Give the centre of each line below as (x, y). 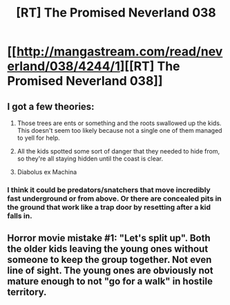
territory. (27, 292)
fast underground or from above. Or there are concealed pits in (115, 198)
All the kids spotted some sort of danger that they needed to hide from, (118, 151)
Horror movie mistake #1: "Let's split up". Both (109, 238)
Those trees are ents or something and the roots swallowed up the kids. (119, 123)
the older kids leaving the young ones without (108, 249)
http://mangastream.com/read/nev (119, 52)
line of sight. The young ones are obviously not (110, 271)
